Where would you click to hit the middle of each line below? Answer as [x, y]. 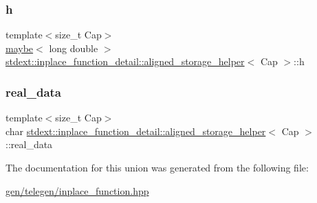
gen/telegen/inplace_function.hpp [77, 190]
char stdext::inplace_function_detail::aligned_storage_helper [136, 131]
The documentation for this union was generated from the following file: [157, 167]
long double [74, 48]
